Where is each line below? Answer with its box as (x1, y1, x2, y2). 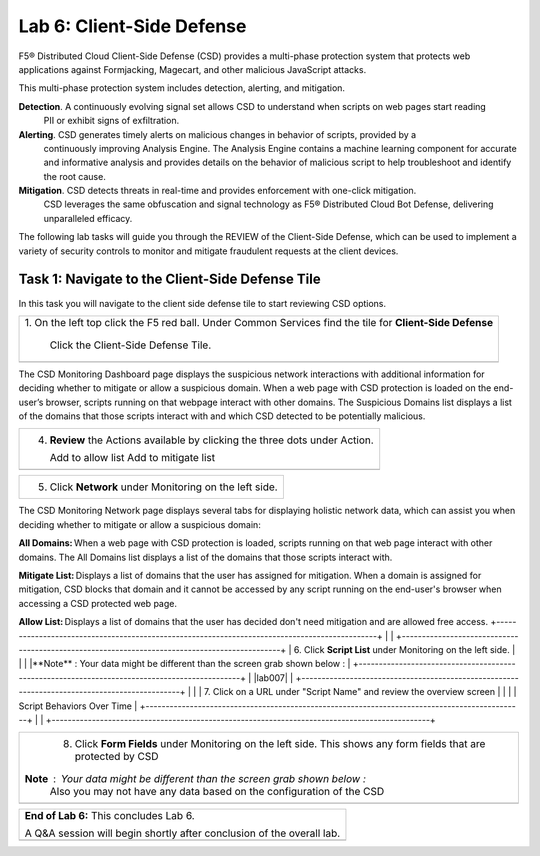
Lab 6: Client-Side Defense (18, 15, 247, 37)
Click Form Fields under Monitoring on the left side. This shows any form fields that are (74, 737, 486, 751)
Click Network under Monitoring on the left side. (49, 480, 279, 494)
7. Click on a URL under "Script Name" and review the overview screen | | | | (203, 686, 517, 698)
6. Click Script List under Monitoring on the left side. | (293, 644, 516, 655)
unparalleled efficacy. (43, 212, 133, 224)
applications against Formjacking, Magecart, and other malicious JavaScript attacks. (18, 63, 367, 75)
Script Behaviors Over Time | (18, 700, 138, 712)
